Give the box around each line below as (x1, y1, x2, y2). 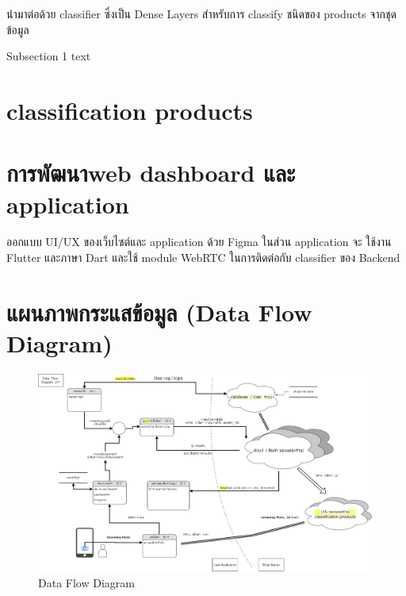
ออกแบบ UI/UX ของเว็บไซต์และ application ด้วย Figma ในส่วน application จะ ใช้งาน (6, 233, 392, 250)
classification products (6, 94, 253, 126)
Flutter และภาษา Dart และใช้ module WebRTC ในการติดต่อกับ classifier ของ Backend (6, 249, 400, 266)
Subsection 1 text (6, 48, 91, 64)
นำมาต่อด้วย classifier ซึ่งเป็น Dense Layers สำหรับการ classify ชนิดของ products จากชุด (6, 6, 396, 21)
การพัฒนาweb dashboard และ (6, 156, 296, 189)
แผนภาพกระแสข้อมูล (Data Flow (6, 295, 312, 328)
